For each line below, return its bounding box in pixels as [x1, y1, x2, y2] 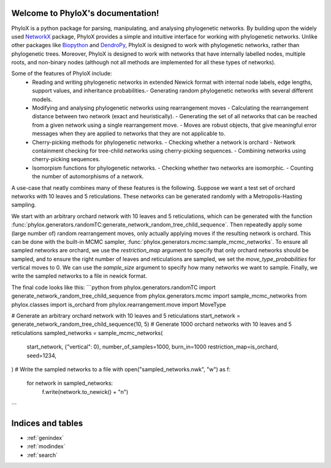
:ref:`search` [26, 451, 58, 459]
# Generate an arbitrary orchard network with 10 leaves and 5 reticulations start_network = [11, 312, 241, 320]
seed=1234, [26, 352, 57, 359]
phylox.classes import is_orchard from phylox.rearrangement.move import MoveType [11, 301, 226, 308]
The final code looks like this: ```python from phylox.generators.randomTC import [11, 284, 216, 291]
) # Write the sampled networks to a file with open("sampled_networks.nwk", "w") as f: [11, 365, 231, 373]
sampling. [11, 201, 36, 208]
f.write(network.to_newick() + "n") [42, 388, 129, 395]
